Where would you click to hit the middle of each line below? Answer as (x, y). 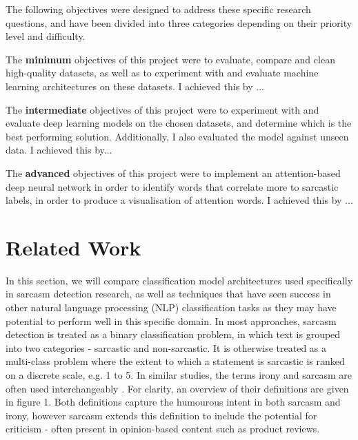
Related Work (73, 247)
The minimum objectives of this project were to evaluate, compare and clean (170, 59)
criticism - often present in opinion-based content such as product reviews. (163, 429)
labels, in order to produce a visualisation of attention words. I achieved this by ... (179, 200)
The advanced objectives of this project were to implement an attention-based (173, 172)
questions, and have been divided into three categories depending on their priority (179, 22)
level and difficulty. (46, 36)
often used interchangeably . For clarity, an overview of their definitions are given (177, 388)
